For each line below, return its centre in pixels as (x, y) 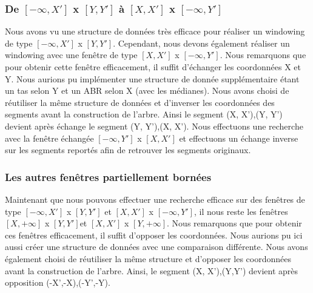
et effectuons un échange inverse (239, 138)
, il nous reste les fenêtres (241, 211)
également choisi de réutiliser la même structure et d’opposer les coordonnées (148, 258)
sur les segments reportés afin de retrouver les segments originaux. (128, 150)
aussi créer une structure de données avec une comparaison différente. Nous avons (156, 247)
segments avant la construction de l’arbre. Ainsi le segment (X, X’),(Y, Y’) (144, 114)
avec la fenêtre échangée (49, 138)
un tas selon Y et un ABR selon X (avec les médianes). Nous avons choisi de (147, 91)
